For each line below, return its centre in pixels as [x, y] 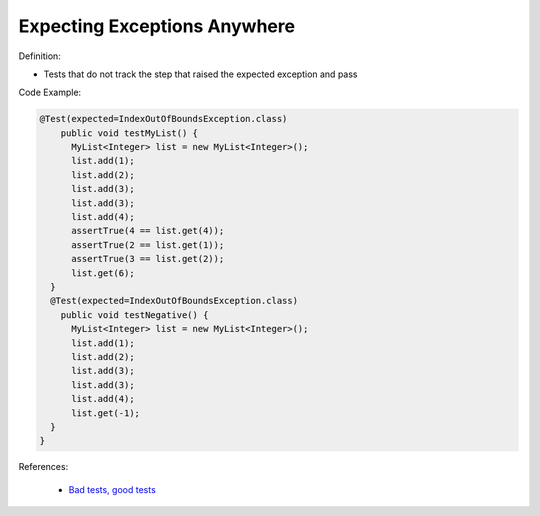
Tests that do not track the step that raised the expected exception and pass [200, 74]
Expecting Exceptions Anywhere [156, 26]
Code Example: [50, 92]
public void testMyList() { [129, 133]
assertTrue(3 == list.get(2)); [148, 259]
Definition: [40, 56]
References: [43, 467]
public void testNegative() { [134, 314]
